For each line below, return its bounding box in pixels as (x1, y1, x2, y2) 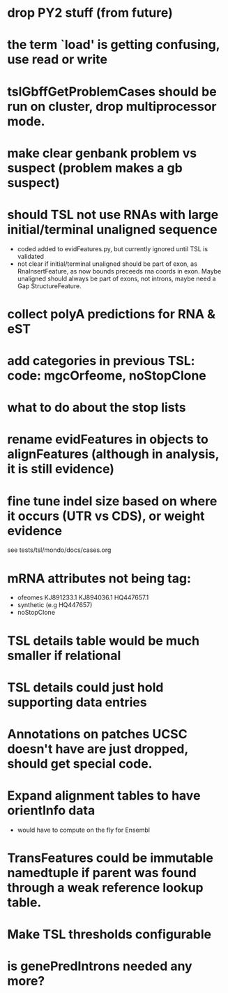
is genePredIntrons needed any (7, 958, 193, 974)
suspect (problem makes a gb (7, 160, 183, 176)
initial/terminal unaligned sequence (7, 221, 218, 237)
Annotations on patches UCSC (7, 726, 188, 742)
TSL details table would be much (7, 633, 200, 648)
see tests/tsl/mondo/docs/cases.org (7, 546, 112, 554)
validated (17, 252, 44, 260)
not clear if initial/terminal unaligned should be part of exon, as (17, 260, 197, 268)
